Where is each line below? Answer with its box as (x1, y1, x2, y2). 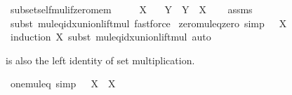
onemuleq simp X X (10, 76, 116, 91)
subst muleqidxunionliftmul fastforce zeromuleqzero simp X (10, 15, 287, 30)
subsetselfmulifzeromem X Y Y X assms (10, 2, 253, 16)
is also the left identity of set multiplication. (6, 52, 195, 67)
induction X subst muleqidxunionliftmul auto (10, 29, 211, 44)
